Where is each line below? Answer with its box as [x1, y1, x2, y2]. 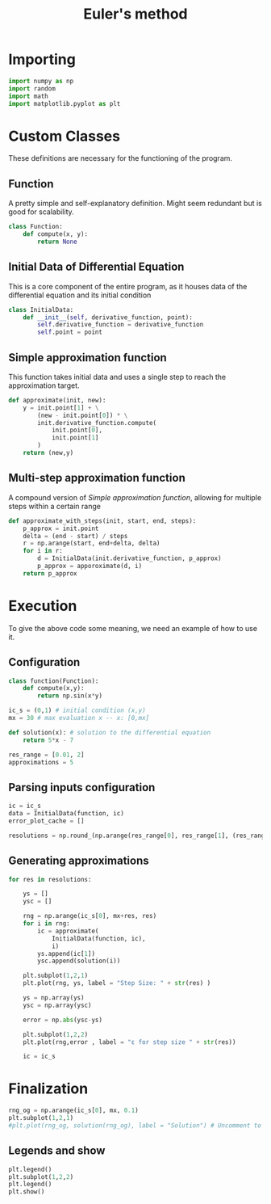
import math [8, 92, 48, 100]
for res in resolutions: [8, 875, 92, 883]
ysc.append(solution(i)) [37, 957, 121, 966]
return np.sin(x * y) [37, 692, 103, 700]
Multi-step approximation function [8, 471, 186, 485]
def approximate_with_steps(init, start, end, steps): [8, 516, 197, 525]
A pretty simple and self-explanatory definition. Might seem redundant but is [8, 199, 262, 208]
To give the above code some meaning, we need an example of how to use [8, 623, 258, 633]
